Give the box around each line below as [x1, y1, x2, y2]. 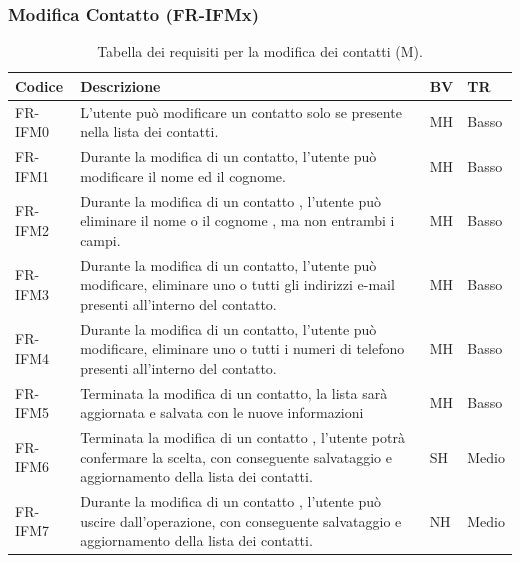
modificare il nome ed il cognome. [80, 165, 286, 186]
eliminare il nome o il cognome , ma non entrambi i [80, 210, 395, 231]
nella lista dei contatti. [80, 121, 219, 142]
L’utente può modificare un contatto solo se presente [80, 101, 402, 122]
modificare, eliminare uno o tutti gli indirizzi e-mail [80, 274, 395, 295]
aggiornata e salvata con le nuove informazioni [80, 402, 364, 423]
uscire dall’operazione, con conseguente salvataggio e [80, 510, 402, 531]
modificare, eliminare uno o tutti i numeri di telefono [80, 338, 405, 359]
